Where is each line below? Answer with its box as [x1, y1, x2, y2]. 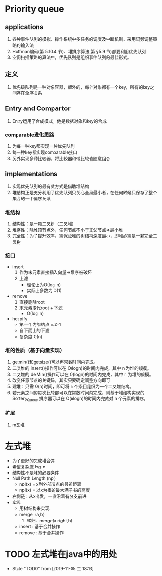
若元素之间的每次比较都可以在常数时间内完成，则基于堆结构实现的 [12, 389, 144, 395]
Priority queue [5, 3, 64, 15]
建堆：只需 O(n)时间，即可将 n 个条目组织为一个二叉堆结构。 [12, 383, 134, 389]
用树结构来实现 [19, 505, 50, 511]
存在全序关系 [16, 90, 42, 96]
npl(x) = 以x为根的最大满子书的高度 [19, 487, 90, 493]
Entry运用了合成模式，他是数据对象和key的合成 [12, 118, 107, 124]
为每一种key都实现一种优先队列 [12, 143, 75, 149]
